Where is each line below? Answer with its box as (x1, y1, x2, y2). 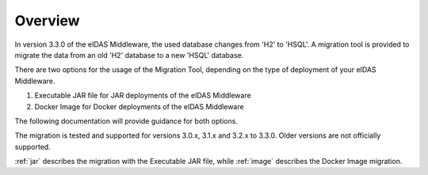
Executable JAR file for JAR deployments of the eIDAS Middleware (34, 91, 251, 101)
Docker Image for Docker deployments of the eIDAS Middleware (34, 101, 245, 111)
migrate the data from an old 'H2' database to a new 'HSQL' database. (14, 50, 244, 59)
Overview (14, 12, 80, 29)
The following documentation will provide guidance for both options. (14, 116, 238, 126)
